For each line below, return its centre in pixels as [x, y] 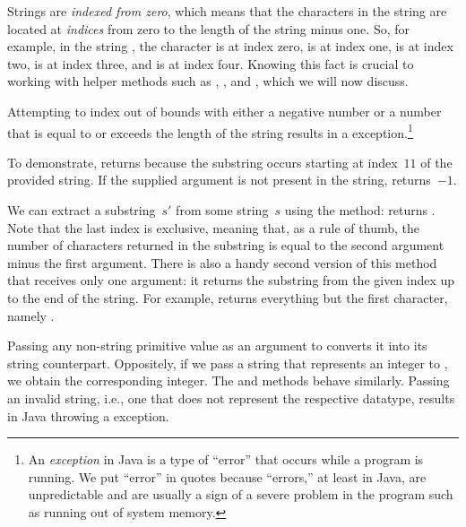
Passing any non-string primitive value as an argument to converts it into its [217, 346]
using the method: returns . [360, 210]
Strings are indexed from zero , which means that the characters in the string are [227, 11]
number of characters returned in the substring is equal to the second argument [226, 245]
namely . [31, 315]
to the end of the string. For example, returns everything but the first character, [228, 297]
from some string [222, 210]
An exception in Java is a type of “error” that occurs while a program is [226, 459]
